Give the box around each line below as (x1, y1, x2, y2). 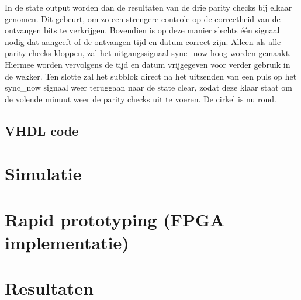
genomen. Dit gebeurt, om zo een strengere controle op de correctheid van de (5, 12, 281, 25)
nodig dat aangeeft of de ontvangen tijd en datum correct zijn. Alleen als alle (5, 35, 281, 47)
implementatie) (5, 230, 129, 254)
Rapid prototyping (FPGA (5, 207, 224, 231)
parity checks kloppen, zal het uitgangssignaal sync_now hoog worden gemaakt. (5, 47, 291, 59)
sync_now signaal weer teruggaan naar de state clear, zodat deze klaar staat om (5, 81, 292, 94)
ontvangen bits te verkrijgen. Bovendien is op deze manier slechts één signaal (5, 24, 280, 36)
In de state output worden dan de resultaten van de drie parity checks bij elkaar (5, 1, 292, 13)
